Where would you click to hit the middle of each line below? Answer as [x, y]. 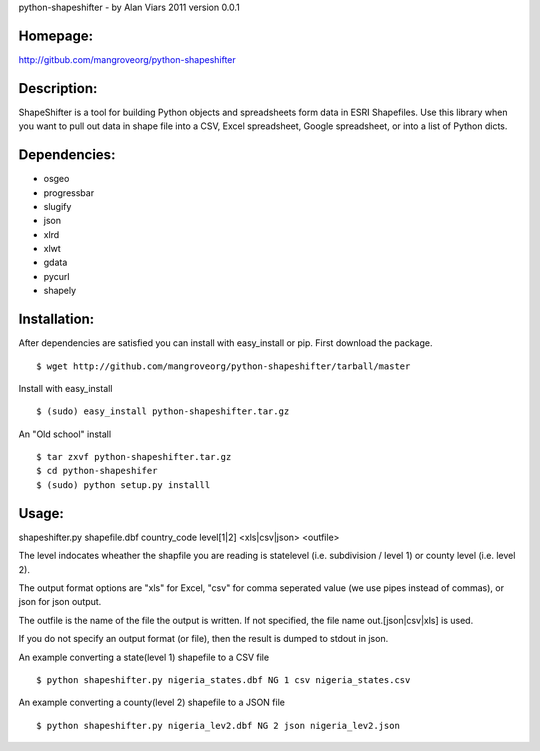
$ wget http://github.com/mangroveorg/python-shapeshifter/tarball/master [223, 366]
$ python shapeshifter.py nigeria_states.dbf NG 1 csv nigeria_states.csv [223, 679]
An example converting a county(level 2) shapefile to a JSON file [151, 702]
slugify [57, 206]
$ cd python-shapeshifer [97, 471]
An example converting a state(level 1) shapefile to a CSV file [144, 657]
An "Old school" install [65, 434]
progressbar [69, 192]
